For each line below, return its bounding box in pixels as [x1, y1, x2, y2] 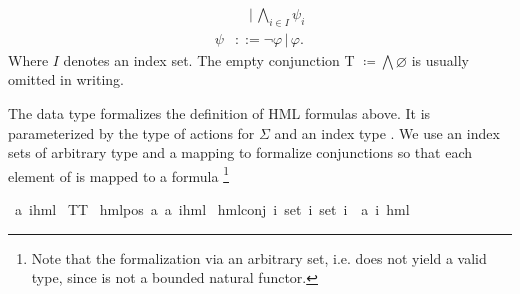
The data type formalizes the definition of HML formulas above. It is [8, 103, 431, 124]
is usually [411, 49, 469, 70]
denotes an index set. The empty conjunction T [63, 49, 355, 70]
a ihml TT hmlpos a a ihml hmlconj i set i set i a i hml [14, 199, 410, 220]
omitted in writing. [8, 69, 124, 90]
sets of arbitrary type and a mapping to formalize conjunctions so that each [8, 142, 473, 163]
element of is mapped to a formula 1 [8, 162, 229, 186]
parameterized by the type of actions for [8, 122, 255, 143]
